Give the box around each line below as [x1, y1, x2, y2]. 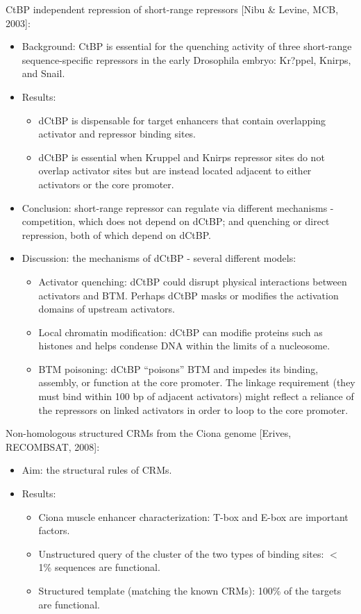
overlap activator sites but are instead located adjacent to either [38, 163, 312, 178]
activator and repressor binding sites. [38, 126, 196, 141]
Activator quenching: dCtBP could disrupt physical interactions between [38, 274, 347, 288]
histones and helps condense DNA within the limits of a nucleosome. [38, 338, 330, 353]
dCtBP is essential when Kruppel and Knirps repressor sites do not [38, 149, 325, 164]
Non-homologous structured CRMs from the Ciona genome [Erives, [6, 426, 292, 440]
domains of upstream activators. [38, 301, 175, 316]
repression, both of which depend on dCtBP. [22, 227, 211, 242]
